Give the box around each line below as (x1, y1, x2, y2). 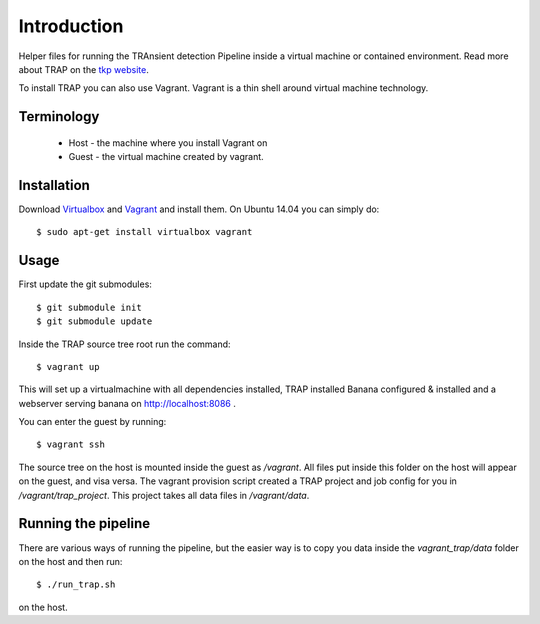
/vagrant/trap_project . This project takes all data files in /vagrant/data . (18, 489, 310, 501)
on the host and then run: (18, 555, 123, 567)
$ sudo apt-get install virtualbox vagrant (36, 226, 253, 238)
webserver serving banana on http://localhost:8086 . (18, 397, 237, 409)
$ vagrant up (36, 361, 100, 372)
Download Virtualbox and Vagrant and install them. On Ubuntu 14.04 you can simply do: (18, 203, 380, 215)
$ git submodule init (36, 301, 142, 313)
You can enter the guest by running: (18, 416, 167, 428)
